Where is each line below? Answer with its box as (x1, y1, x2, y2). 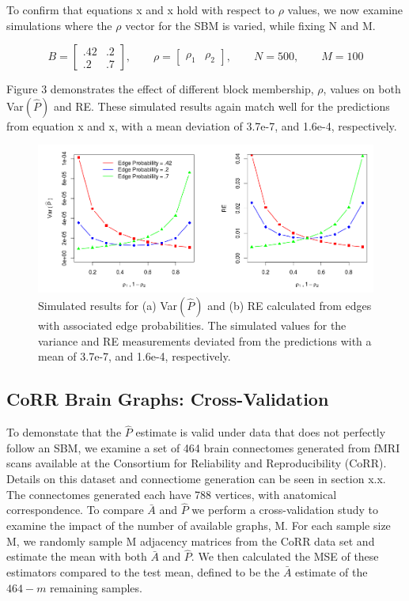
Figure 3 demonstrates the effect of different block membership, (6, 81, 314, 97)
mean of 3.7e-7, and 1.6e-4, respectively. (38, 348, 231, 365)
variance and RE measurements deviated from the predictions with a (38, 332, 372, 349)
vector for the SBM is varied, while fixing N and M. (125, 17, 376, 33)
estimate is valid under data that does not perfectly (135, 424, 386, 440)
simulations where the (6, 17, 112, 33)
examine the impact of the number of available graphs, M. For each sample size (6, 516, 391, 533)
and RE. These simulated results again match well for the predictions (53, 97, 390, 114)
